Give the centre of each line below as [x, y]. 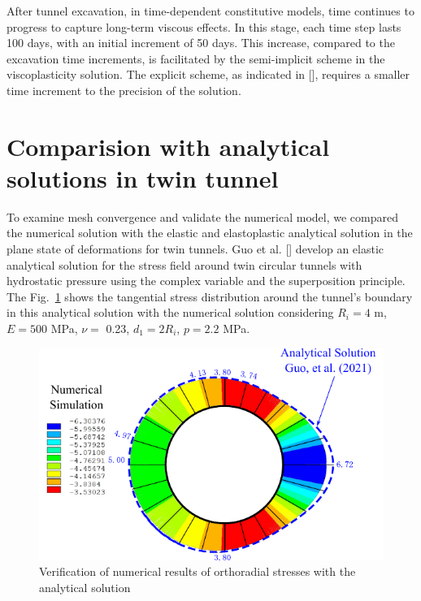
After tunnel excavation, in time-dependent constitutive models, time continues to [210, 11]
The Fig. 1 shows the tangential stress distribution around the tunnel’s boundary [210, 296]
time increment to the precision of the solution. [124, 90]
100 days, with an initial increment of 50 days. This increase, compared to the [201, 43]
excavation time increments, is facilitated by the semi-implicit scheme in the [196, 58]
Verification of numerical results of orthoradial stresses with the [197, 571]
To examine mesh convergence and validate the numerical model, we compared [202, 216]
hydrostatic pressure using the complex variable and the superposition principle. [206, 281]
